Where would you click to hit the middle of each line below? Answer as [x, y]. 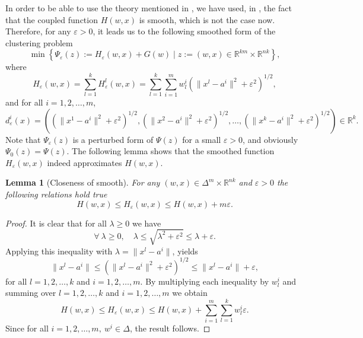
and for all [24, 102]
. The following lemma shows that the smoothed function [171, 151]
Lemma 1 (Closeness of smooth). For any [83, 182]
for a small [202, 139]
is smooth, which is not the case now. [207, 19]
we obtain [190, 293]
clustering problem [39, 42]
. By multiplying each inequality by [205, 281]
